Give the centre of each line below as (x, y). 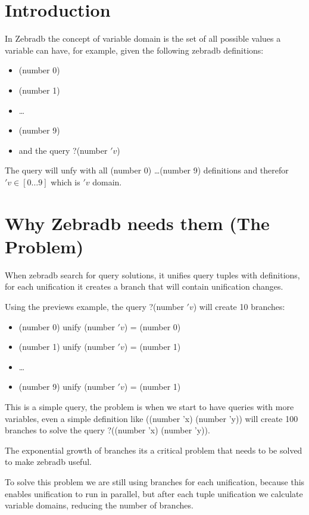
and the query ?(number (63, 150)
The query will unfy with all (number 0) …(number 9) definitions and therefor (147, 170)
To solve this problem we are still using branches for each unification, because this (155, 481)
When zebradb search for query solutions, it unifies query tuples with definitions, (152, 274)
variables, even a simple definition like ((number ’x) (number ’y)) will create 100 (152, 418)
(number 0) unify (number (67, 326)
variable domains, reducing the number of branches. (99, 505)
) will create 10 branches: (239, 306)
